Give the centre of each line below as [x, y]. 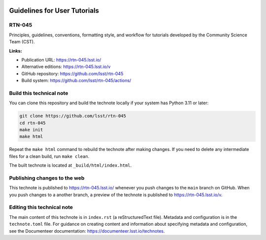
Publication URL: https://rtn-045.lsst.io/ [61, 60]
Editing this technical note [41, 208]
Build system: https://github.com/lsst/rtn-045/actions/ [76, 81]
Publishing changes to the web [47, 178]
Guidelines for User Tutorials [54, 11]
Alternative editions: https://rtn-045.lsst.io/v [66, 67]
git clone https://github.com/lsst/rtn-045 [73, 116]
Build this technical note [39, 93]
